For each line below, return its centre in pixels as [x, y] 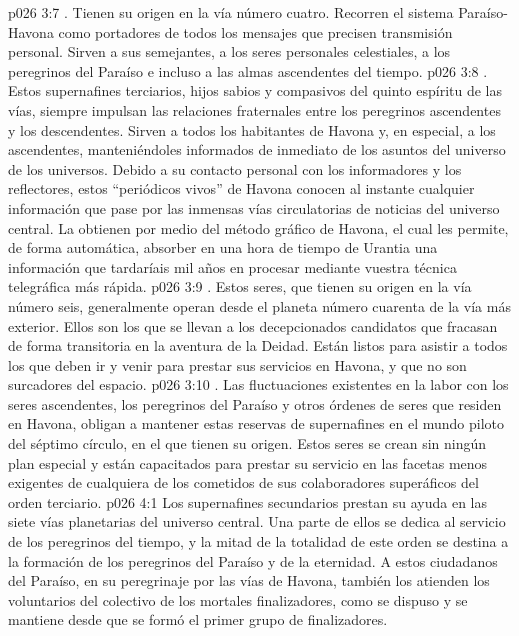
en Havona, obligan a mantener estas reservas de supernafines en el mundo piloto [256, 423]
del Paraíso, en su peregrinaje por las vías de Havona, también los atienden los [249, 580]
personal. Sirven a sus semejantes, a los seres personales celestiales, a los [229, 51]
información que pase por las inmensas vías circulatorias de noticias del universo [254, 207]
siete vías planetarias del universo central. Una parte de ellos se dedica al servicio [257, 521]
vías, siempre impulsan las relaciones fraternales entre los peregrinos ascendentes [254, 109]
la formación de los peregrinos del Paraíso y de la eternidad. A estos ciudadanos [253, 560]
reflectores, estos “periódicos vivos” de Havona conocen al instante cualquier [241, 188]
